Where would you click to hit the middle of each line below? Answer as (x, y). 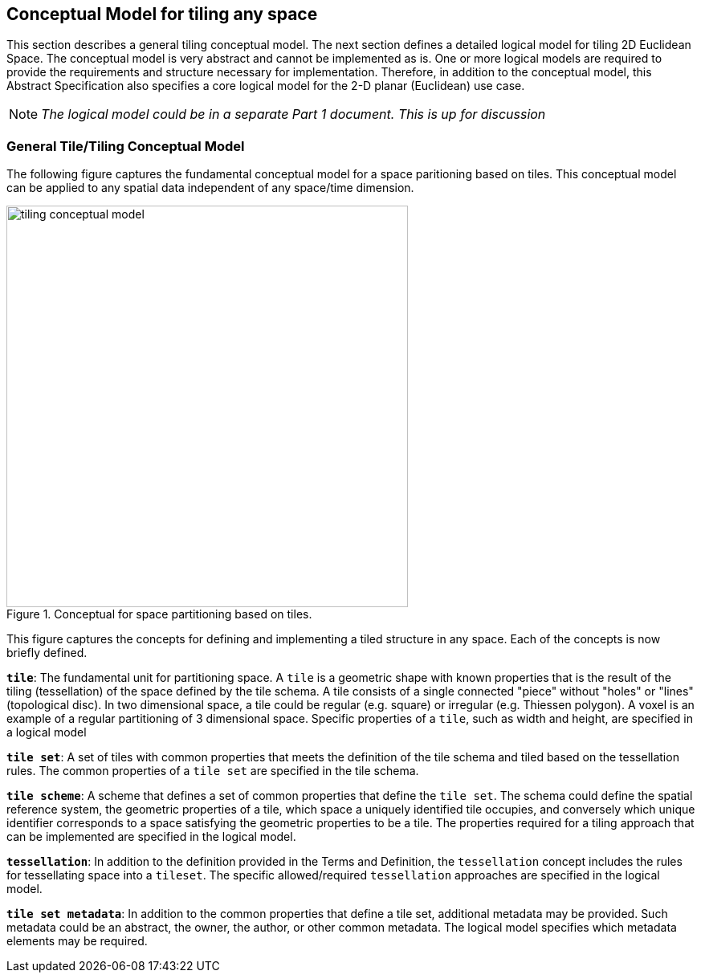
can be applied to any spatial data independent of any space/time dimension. (210, 188)
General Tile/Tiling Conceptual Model (126, 146)
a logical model (47, 732)
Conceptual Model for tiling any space (162, 14)
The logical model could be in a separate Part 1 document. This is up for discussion (293, 114)
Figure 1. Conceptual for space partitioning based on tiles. (159, 614)
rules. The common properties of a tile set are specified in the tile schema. (213, 771)
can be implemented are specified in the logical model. (151, 837)
